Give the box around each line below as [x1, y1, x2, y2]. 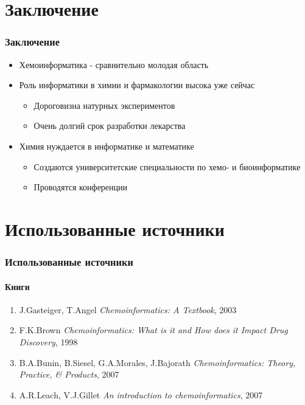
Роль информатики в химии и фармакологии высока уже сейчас [19, 78, 255, 91]
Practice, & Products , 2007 [19, 368, 119, 381]
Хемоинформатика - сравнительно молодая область [19, 58, 209, 71]
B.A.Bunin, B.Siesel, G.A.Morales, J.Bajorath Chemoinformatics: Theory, [19, 356, 296, 369]
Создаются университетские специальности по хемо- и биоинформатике [33, 160, 301, 173]
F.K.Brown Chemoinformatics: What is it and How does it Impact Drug [19, 324, 288, 336]
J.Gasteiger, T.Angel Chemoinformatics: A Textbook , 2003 [19, 303, 237, 316]
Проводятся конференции [33, 181, 128, 193]
